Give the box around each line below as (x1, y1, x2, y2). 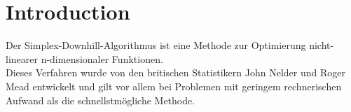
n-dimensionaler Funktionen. (41, 51, 163, 66)
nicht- (309, 38, 334, 52)
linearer (6, 51, 38, 66)
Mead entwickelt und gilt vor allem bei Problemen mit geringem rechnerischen (6, 78, 342, 93)
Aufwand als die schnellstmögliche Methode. (6, 92, 195, 107)
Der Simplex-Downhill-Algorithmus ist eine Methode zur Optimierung (6, 38, 306, 52)
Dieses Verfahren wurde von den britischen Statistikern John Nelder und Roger (6, 65, 345, 80)
